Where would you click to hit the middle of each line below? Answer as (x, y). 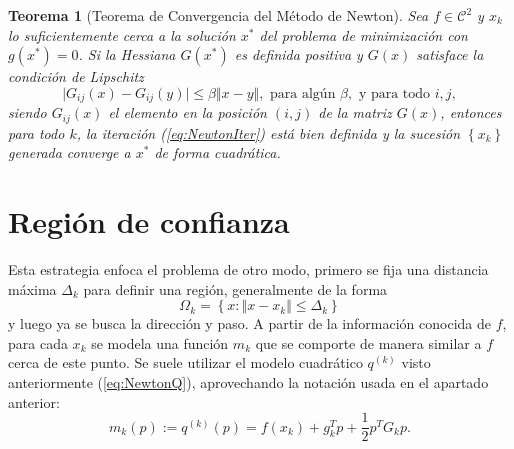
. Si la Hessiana (127, 54)
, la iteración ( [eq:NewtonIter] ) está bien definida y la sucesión (268, 132)
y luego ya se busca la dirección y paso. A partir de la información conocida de (249, 323)
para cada (38, 342)
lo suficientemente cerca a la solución (122, 34)
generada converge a (69, 152)
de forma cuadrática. (217, 152)
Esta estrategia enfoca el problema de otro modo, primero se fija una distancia (248, 269)
